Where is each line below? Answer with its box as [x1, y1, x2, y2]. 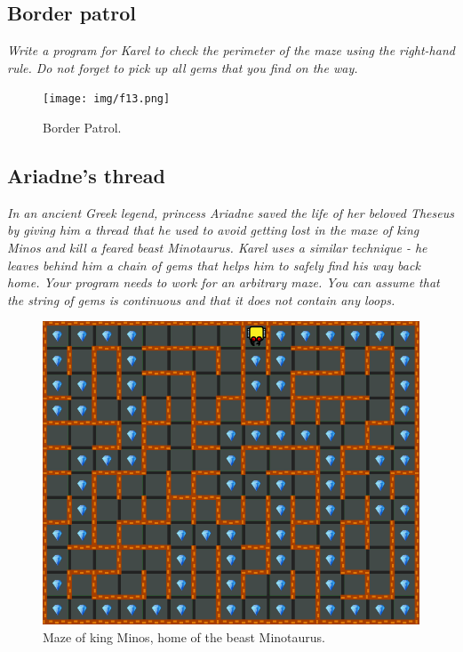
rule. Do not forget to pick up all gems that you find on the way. [7, 58, 358, 76]
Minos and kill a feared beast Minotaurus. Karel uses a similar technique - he [7, 238, 427, 257]
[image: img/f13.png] [43, 93, 171, 106]
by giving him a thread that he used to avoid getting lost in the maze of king [7, 221, 419, 239]
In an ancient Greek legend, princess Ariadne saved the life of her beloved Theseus [7, 203, 454, 221]
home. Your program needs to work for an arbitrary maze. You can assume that [7, 273, 440, 292]
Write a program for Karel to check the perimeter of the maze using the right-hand [7, 41, 455, 60]
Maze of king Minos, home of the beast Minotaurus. [43, 627, 326, 646]
